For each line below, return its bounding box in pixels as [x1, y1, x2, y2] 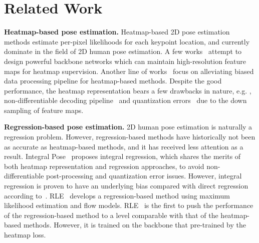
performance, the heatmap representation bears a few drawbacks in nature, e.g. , [4, 85, 251, 95]
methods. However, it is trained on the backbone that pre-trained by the [23, 219, 246, 230]
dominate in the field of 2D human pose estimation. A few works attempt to [4, 46, 242, 56]
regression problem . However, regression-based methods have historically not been [4, 131, 255, 142]
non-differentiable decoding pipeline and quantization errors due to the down [4, 95, 247, 105]
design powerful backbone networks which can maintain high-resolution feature [4, 55, 246, 66]
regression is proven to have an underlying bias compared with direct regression [4, 180, 248, 191]
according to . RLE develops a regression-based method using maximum [4, 190, 230, 200]
